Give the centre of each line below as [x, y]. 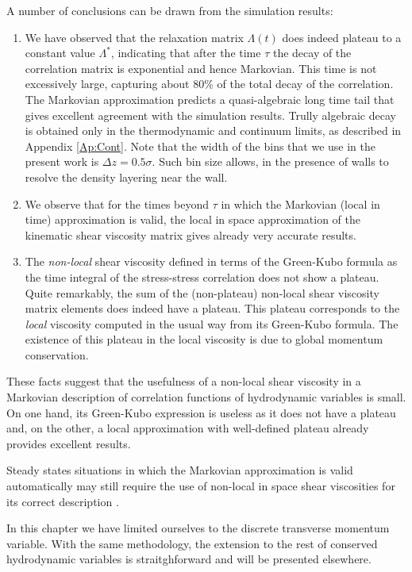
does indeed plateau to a [342, 37]
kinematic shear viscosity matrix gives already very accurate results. [191, 234]
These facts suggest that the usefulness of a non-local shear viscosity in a [184, 381]
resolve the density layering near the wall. [126, 177]
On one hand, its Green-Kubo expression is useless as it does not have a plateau [201, 412]
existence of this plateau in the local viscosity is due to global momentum [204, 339]
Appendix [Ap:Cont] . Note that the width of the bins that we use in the [200, 146]
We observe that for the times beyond [117, 203]
